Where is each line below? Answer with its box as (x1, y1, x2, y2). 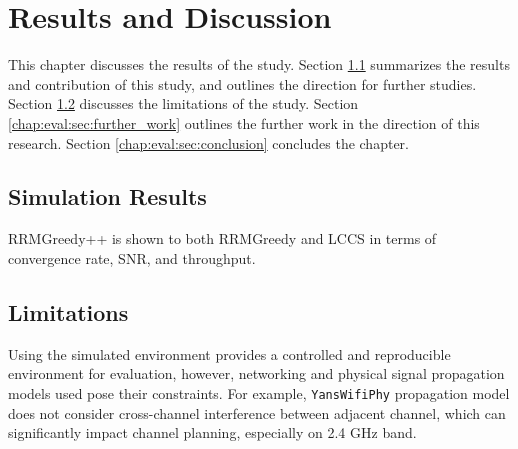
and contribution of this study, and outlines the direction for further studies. (8, 73, 477, 94)
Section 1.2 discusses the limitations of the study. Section (8, 93, 359, 114)
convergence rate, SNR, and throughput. (8, 247, 256, 268)
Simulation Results (8, 181, 207, 212)
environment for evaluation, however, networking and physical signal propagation (8, 363, 505, 384)
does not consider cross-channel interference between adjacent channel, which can (8, 402, 506, 423)
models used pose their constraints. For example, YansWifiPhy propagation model (8, 382, 510, 403)
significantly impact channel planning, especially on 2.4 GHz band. (8, 422, 417, 443)
